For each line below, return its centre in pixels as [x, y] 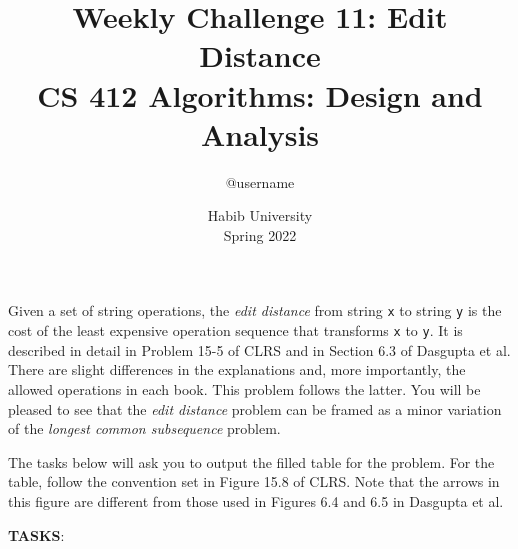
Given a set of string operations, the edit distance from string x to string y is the [255, 310]
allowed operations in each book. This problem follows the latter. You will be [244, 388]
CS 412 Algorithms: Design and [260, 94]
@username [260, 181]
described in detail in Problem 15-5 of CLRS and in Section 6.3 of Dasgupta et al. [259, 349]
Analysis [260, 133]
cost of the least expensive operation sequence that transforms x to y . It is [235, 330]
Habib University [260, 215]
